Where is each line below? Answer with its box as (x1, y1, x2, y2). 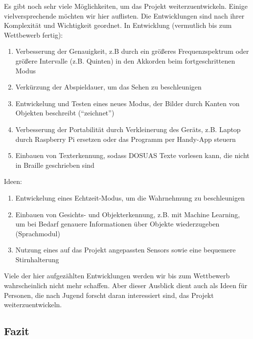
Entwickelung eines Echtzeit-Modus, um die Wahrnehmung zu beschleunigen (15, 192, 245, 203)
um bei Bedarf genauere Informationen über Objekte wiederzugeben (15, 219, 220, 229)
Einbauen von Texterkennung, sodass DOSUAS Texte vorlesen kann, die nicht (15, 150, 250, 160)
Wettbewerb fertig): (4, 29, 63, 40)
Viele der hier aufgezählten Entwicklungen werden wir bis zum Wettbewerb (4, 271, 230, 281)
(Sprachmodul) (15, 228, 60, 238)
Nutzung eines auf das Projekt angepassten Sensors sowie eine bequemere (15, 245, 236, 255)
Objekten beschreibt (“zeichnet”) (15, 108, 115, 118)
